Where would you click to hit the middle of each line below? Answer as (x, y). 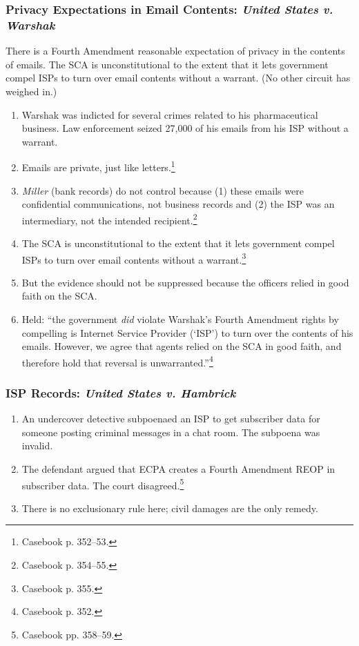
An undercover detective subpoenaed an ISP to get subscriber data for (171, 419)
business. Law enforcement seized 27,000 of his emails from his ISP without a (185, 128)
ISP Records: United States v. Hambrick (121, 392)
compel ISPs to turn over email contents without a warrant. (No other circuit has (178, 78)
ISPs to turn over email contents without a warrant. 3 (134, 258)
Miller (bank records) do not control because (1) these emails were (163, 190)
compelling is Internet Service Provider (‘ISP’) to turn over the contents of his (187, 332)
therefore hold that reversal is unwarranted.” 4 (117, 361)
